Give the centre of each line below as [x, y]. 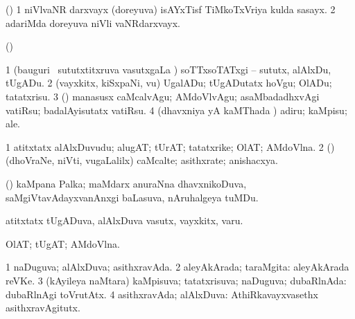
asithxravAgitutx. [43, 308]
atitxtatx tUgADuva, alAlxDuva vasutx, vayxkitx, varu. [124, 220]
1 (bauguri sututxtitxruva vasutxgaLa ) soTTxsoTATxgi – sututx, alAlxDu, [168, 69]
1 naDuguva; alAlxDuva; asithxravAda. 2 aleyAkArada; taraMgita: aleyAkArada [177, 267]
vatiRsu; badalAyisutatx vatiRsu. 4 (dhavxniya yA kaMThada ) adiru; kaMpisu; [176, 110]
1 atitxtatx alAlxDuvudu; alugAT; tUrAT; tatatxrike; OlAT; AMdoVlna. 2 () [170, 146]
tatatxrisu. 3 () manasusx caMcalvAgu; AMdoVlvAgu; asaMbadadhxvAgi [163, 96]
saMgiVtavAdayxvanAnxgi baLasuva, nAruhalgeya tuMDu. [132, 197]
